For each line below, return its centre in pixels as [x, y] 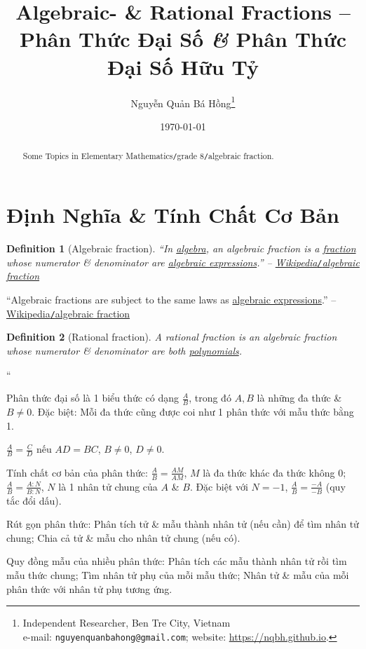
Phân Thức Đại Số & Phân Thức [183, 39]
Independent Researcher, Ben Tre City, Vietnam [127, 623]
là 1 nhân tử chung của [108, 486]
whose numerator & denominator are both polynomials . [124, 350]
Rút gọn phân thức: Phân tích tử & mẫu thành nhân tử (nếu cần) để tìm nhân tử [183, 524]
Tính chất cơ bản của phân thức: [77, 472]
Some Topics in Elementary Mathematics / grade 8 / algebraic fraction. [148, 156]
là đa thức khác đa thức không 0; [274, 472]
